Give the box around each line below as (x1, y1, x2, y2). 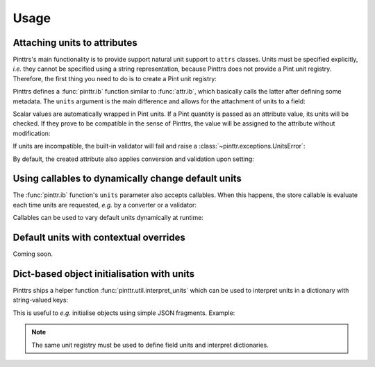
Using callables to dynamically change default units (12, 173, 242, 185)
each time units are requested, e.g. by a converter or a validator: (12, 200, 197, 209)
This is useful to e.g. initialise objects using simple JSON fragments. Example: (12, 309, 235, 317)
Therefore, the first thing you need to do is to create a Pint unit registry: (12, 74, 217, 83)
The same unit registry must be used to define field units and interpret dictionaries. (31, 341, 269, 349)
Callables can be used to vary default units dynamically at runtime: (12, 214, 204, 222)
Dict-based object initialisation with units (12, 268, 194, 280)
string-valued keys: (12, 296, 69, 305)
